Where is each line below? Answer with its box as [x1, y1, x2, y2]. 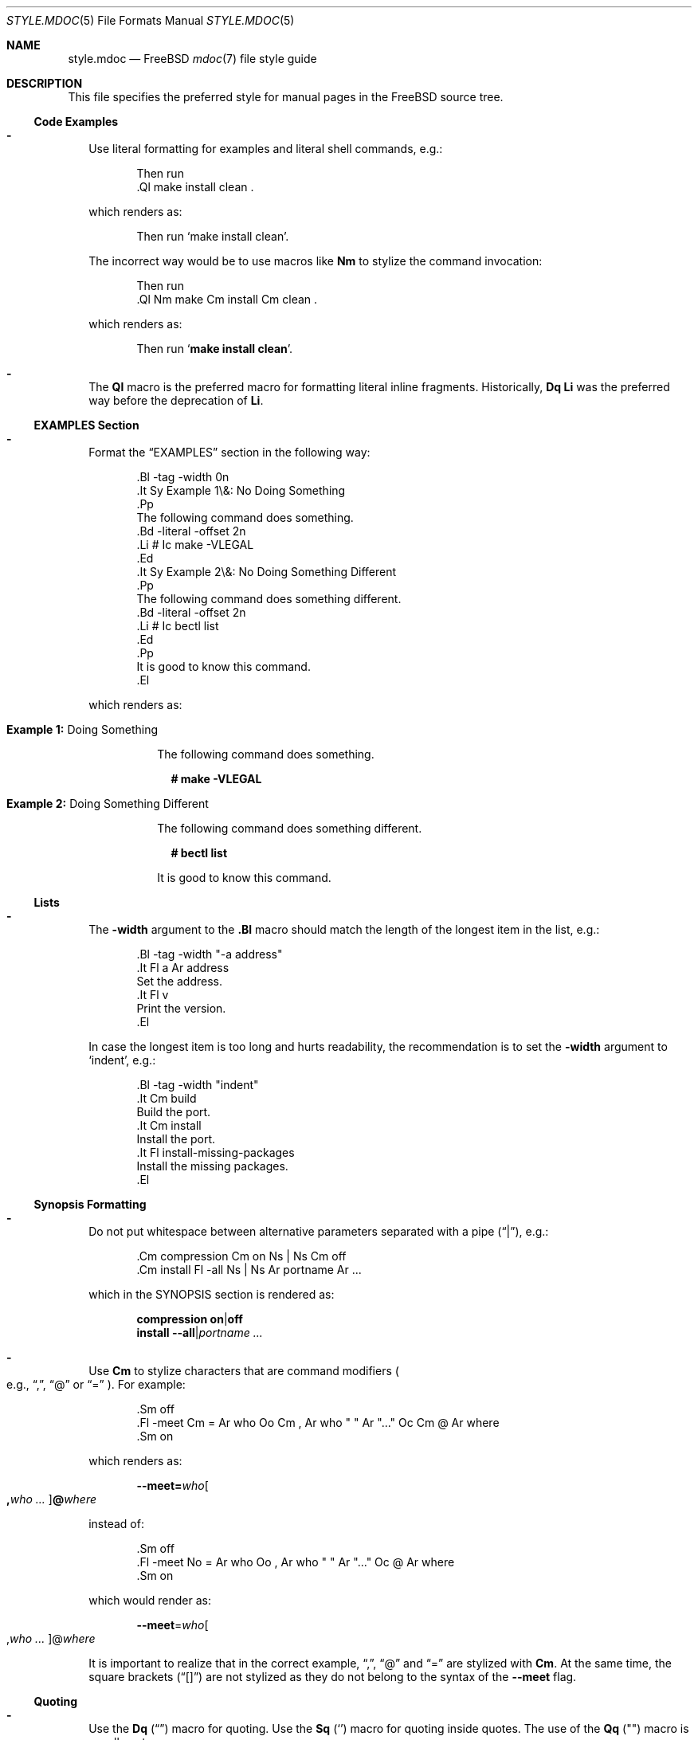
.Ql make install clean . [136, 180, 254, 194]
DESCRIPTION [6, 76, 83, 90]
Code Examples [33, 115, 119, 128]
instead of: [88, 1517, 144, 1530]
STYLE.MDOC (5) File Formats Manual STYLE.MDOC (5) [6, 14, 295, 27]
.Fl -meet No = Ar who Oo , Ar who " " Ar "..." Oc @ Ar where [136, 1555, 455, 1569]
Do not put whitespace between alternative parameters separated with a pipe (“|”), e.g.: [88, 1225, 549, 1238]
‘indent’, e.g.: [88, 1053, 156, 1067]
